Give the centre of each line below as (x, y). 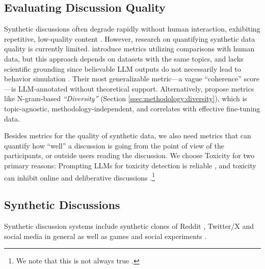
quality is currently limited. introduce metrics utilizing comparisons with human (129, 49)
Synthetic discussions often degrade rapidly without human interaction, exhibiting (132, 29)
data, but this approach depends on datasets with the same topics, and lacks (124, 58)
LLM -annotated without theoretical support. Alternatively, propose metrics (136, 88)
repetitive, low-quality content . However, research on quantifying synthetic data (130, 38)
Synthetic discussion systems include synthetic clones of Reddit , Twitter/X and (129, 226)
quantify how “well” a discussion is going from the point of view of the (114, 145)
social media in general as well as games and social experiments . (105, 236)
